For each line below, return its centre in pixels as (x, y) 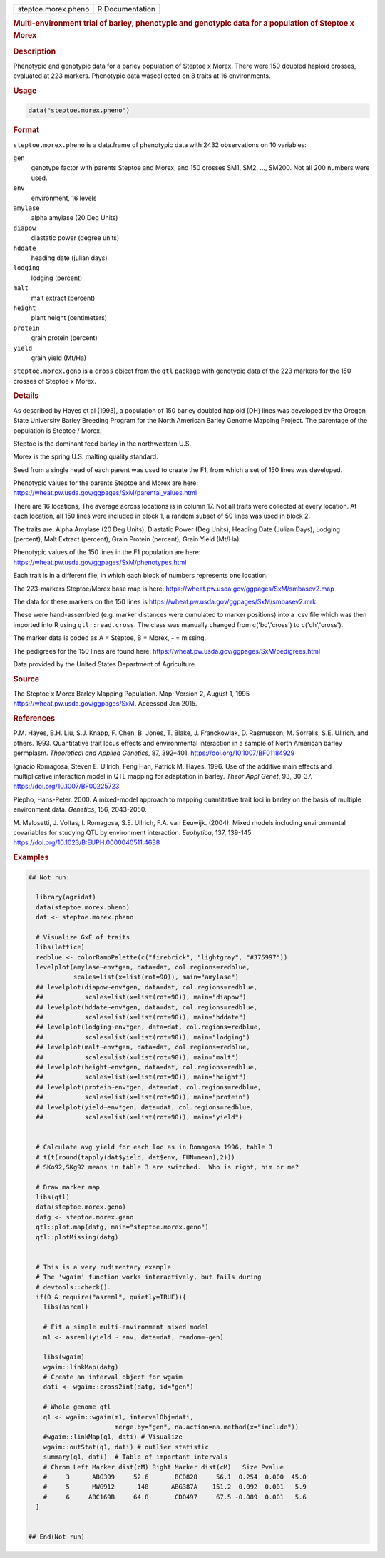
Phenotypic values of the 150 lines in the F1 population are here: (107, 552)
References (34, 719)
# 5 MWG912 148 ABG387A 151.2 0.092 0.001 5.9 (175, 1487)
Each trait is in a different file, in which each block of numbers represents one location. (140, 576)
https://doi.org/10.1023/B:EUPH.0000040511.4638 (87, 842)
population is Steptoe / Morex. (58, 430)
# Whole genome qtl (77, 1407)
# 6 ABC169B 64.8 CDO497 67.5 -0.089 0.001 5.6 (175, 1497)
